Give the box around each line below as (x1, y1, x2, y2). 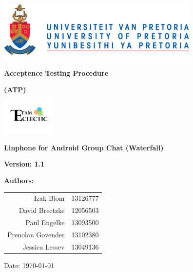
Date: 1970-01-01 (4, 260, 55, 270)
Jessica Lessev (22, 241, 65, 251)
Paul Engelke (25, 217, 65, 227)
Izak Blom (34, 193, 65, 203)
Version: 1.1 (4, 159, 45, 169)
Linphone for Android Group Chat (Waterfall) (4, 142, 164, 152)
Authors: (4, 175, 34, 185)
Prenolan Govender (7, 229, 65, 239)
